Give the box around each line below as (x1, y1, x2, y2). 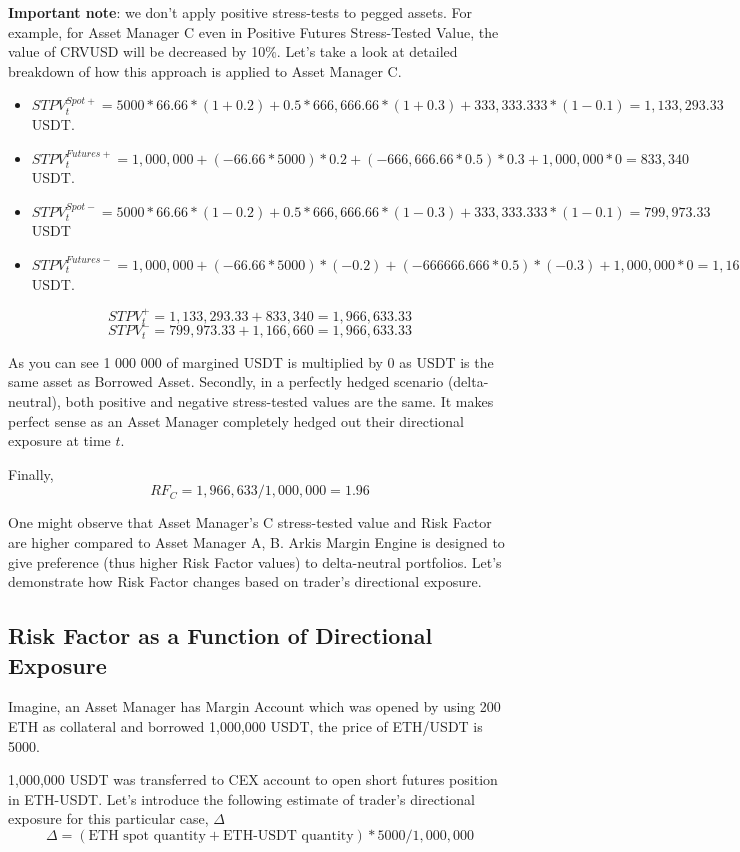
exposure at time (8, 430, 111, 451)
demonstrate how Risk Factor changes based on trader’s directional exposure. (8, 571, 482, 592)
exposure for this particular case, (8, 808, 209, 829)
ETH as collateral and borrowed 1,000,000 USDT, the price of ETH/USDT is (8, 715, 483, 736)
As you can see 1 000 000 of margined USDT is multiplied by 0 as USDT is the (8, 351, 494, 372)
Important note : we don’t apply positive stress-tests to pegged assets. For (8, 2, 473, 22)
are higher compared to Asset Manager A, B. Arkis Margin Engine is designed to (8, 531, 505, 552)
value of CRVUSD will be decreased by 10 (8, 41, 266, 62)
